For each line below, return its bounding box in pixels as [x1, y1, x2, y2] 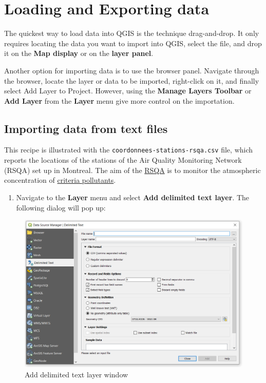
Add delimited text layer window [25, 369, 128, 379]
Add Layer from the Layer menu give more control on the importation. [4, 95, 235, 106]
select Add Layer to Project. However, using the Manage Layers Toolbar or [4, 85, 252, 96]
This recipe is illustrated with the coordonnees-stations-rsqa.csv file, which [4, 144, 253, 155]
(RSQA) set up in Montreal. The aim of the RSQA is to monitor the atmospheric [4, 164, 261, 175]
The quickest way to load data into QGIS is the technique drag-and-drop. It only [4, 28, 259, 39]
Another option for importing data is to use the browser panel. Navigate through [4, 65, 259, 75]
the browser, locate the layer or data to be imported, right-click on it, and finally [4, 75, 259, 86]
